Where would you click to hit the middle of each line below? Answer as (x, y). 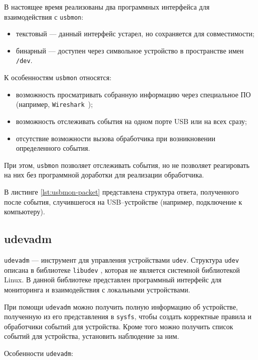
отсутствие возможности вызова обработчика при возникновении (116, 138)
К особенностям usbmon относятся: (58, 77)
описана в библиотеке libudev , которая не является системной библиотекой (122, 269)
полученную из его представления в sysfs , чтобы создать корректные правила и (128, 316)
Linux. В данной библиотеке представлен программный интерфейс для (113, 280)
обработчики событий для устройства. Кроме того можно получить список (119, 326)
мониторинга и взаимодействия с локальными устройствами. (97, 289)
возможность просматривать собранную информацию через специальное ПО (133, 94)
